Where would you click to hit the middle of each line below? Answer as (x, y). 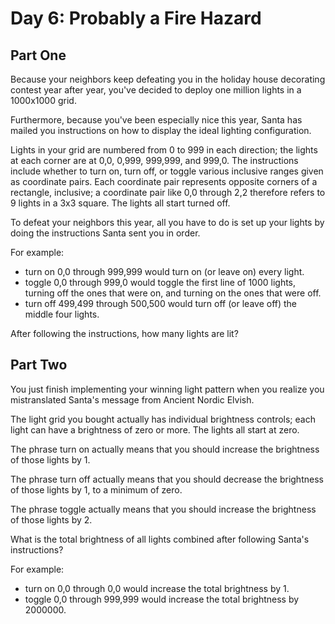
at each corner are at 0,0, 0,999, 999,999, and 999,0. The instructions (154, 160)
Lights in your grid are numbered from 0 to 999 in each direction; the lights (164, 150)
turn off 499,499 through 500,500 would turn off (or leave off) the (161, 303)
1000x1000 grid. (43, 100)
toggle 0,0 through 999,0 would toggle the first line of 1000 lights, (160, 282)
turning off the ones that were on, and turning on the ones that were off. (173, 293)
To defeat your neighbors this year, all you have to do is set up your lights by (167, 222)
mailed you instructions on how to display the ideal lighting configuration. (161, 130)
